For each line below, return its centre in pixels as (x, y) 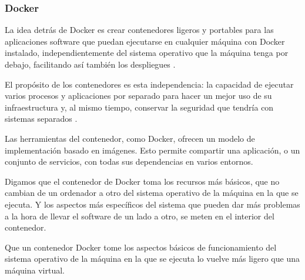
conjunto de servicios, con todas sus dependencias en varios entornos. (129, 161)
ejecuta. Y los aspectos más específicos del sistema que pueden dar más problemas (152, 204)
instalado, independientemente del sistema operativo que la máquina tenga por (147, 53)
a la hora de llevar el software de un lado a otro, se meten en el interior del (140, 216)
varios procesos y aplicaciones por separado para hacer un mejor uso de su (138, 96)
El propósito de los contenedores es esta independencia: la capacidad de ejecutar (149, 84)
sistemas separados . (41, 119)
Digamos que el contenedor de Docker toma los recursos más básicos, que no (142, 181)
